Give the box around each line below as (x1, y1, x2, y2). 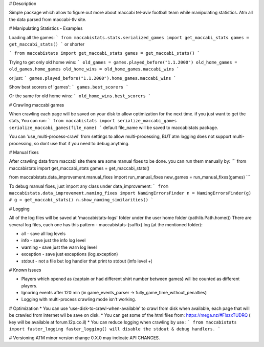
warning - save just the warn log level (21, 244, 97, 250)
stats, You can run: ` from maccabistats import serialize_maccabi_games (9, 118, 177, 124)
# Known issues (9, 267, 42, 273)
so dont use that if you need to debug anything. (34, 140, 130, 146)
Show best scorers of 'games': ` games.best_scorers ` (9, 84, 129, 90)
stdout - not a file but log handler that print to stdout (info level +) (21, 258, 153, 264)
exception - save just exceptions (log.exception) (21, 251, 118, 257)
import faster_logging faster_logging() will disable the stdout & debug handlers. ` (9, 326, 221, 332)
